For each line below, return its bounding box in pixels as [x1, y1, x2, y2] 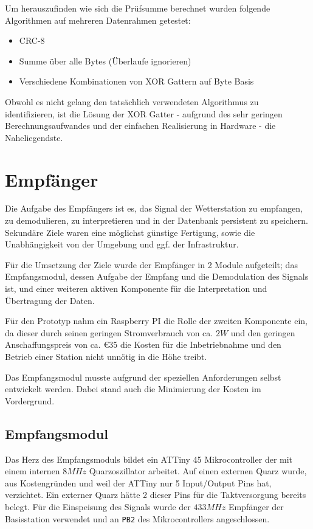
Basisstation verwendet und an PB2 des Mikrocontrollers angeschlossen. [5, 512, 270, 525]
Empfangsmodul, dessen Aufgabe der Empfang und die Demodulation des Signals [5, 270, 309, 283]
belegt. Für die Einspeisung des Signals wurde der [5, 500, 191, 513]
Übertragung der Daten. [5, 294, 95, 306]
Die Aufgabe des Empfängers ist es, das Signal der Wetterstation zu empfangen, [5, 202, 303, 215]
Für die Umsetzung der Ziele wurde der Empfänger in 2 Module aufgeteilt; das [5, 258, 298, 271]
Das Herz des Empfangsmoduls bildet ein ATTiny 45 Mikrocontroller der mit [5, 452, 293, 465]
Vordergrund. [5, 394, 55, 407]
